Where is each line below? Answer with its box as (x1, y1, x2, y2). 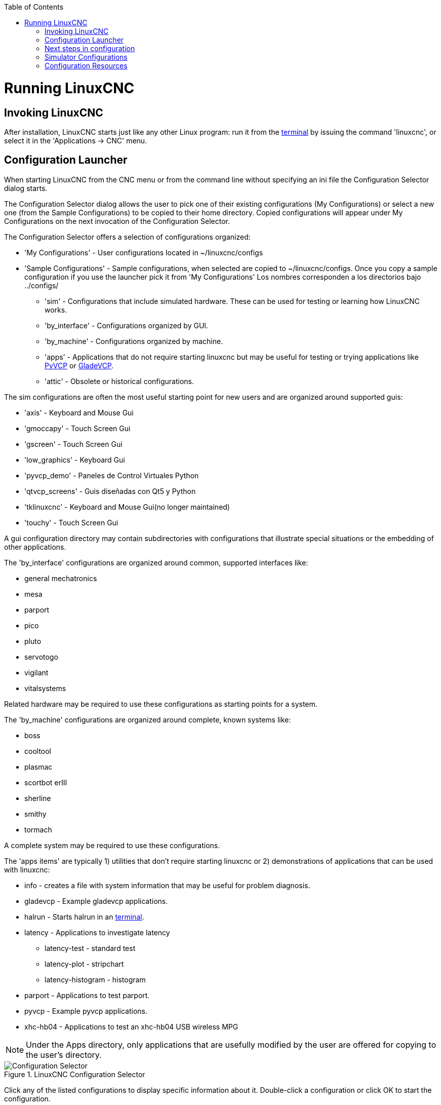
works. (45, 305, 67, 314)
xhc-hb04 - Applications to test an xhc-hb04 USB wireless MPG (24, 1022, 238, 1031)
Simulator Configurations (45, 53, 128, 61)
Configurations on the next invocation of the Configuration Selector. (4, 216, 230, 225)
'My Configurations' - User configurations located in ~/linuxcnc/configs (24, 248, 263, 257)
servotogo (24, 652, 58, 661)
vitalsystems (24, 683, 66, 693)
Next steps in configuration (45, 44, 135, 53)
